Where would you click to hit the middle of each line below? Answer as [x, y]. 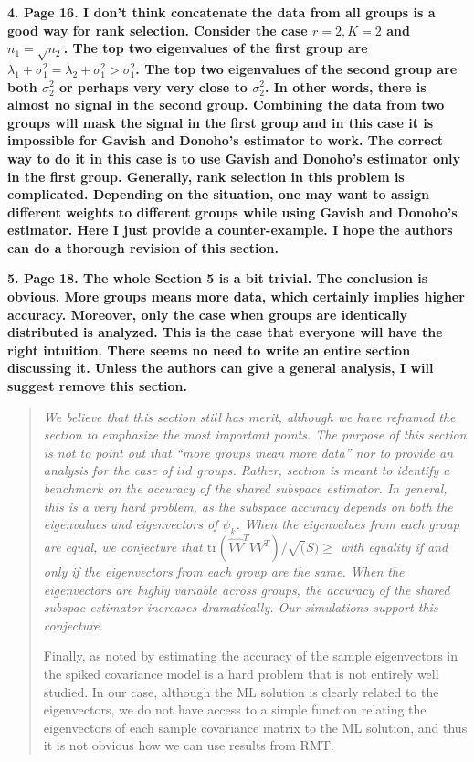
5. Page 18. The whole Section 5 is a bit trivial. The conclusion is [218, 278]
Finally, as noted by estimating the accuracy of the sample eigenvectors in [251, 656]
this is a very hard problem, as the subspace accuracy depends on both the [248, 506]
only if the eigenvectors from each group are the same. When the [224, 571]
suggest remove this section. [98, 386]
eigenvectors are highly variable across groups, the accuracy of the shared [247, 589]
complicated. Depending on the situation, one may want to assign [218, 194]
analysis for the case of [108, 470]
